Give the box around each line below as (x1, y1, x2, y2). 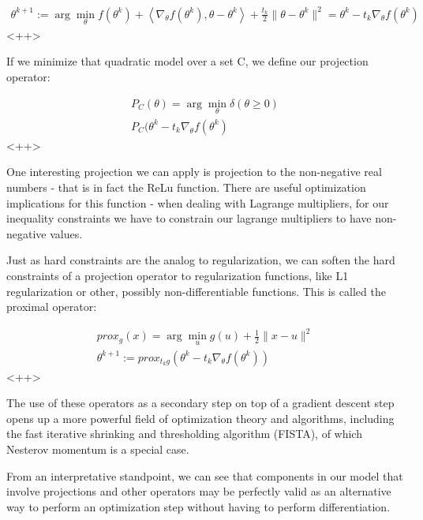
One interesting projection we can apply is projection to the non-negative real (6, 163, 382, 180)
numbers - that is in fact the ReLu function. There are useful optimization (6, 179, 366, 195)
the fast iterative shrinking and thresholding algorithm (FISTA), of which (6, 425, 362, 442)
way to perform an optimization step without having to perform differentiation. (6, 498, 391, 514)
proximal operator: (6, 298, 97, 315)
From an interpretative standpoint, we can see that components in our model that (6, 467, 403, 484)
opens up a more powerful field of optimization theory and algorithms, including (6, 410, 395, 426)
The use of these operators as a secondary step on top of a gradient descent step (6, 395, 395, 411)
